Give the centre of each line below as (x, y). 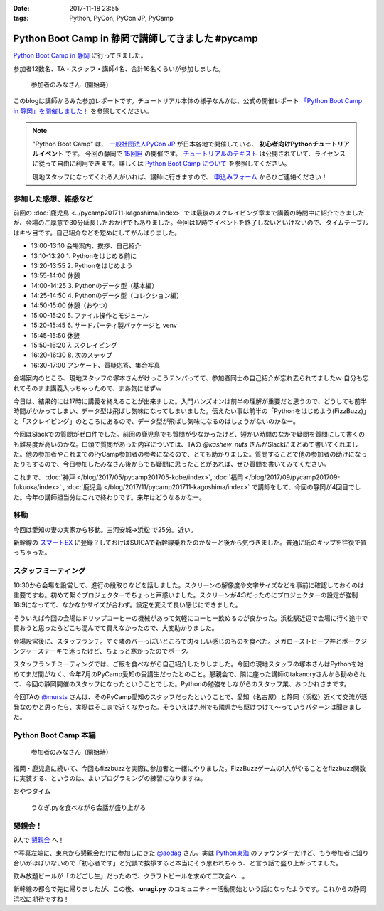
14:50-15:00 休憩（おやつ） (71, 305)
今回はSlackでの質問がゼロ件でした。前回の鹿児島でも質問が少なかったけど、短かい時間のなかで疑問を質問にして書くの (189, 435)
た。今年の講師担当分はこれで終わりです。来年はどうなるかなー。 (110, 497)
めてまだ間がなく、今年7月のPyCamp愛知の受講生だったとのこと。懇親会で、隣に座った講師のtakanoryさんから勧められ (190, 674)
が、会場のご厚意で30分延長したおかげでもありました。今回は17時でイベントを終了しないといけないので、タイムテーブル (191, 223)
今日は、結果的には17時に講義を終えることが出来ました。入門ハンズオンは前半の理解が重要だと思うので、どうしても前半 (190, 401)
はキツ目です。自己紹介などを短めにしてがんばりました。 (97, 233)
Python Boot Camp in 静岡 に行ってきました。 (80, 55)
